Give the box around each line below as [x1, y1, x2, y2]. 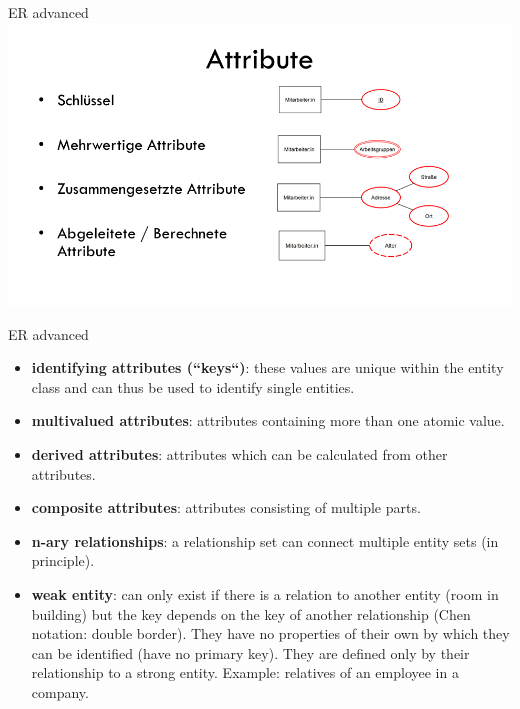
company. [31, 682, 89, 702]
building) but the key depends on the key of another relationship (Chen [31, 603, 471, 624]
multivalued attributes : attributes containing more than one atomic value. [31, 410, 505, 431]
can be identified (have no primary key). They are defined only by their [31, 642, 470, 663]
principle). [31, 550, 95, 571]
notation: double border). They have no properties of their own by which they [31, 623, 510, 644]
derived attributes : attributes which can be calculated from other [31, 444, 448, 465]
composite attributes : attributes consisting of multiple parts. [31, 497, 421, 518]
